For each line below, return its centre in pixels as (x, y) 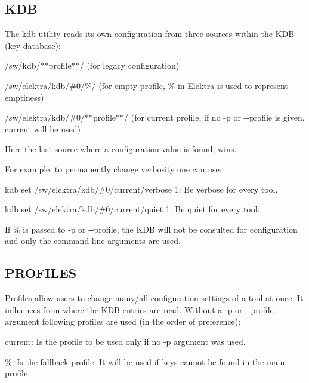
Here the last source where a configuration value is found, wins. (121, 149)
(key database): (33, 45)
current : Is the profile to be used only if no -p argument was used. (125, 341)
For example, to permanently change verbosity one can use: (113, 169)
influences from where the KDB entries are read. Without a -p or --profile (139, 309)
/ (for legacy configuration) (129, 65)
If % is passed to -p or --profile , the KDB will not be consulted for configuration (151, 229)
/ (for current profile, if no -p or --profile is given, (214, 117)
